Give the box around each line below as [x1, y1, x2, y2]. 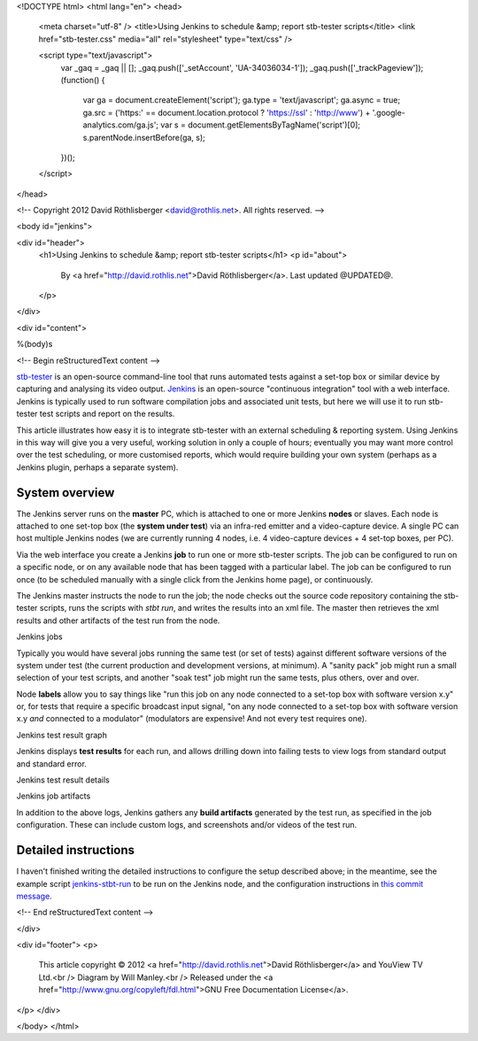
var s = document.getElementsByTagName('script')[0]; [160, 120, 361, 130]
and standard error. [16, 758, 88, 769]
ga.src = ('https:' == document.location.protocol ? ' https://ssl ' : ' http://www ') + [82, 107, 371, 118]
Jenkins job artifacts [16, 790, 91, 801]
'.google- [372, 107, 406, 118]
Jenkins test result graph [16, 729, 108, 740]
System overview [16, 485, 115, 500]
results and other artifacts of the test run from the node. [16, 615, 220, 626]
